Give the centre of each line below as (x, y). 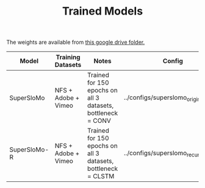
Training (68, 57)
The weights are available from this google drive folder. (76, 42)
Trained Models (103, 11)
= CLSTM (101, 176)
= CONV (99, 121)
